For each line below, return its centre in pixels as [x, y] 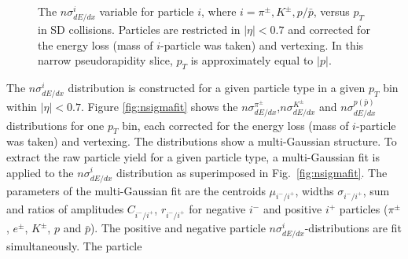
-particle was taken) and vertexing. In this [262, 44]
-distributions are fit [353, 228]
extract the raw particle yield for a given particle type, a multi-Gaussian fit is [193, 156]
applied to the [40, 172]
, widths [314, 190]
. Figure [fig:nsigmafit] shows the [159, 107]
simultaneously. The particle [74, 246]
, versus [331, 11]
